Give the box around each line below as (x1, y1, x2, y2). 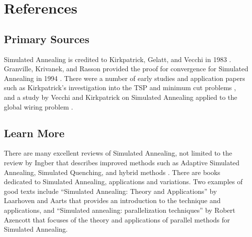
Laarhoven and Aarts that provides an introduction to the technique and (4, 195, 221, 205)
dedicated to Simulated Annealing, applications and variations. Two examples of (4, 176, 243, 187)
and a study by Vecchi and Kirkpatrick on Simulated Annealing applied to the (4, 92, 237, 102)
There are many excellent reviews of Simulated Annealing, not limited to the (4, 148, 232, 158)
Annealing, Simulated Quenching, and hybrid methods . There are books (4, 167, 220, 177)
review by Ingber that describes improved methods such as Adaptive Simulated (4, 157, 240, 167)
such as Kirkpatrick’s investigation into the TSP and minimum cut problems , (4, 82, 236, 93)
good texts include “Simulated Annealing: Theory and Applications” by (4, 186, 217, 196)
